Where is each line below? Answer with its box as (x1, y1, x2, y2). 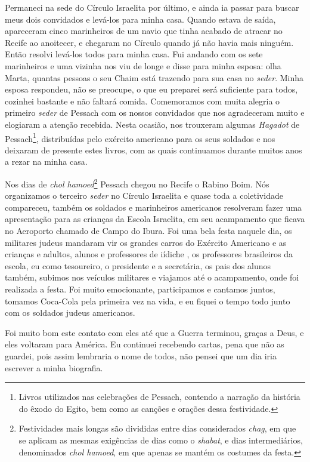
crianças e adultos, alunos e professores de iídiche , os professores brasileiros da (5, 248, 293, 260)
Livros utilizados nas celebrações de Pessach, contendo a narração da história (18, 390, 300, 403)
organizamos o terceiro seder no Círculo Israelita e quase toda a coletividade (5, 189, 283, 202)
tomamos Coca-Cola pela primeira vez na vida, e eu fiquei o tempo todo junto (5, 294, 290, 307)
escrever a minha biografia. (5, 361, 103, 374)
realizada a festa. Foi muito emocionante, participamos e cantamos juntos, (5, 282, 275, 295)
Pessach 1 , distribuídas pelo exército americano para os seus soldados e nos (5, 130, 275, 144)
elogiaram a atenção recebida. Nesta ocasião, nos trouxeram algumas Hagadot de (5, 118, 300, 130)
